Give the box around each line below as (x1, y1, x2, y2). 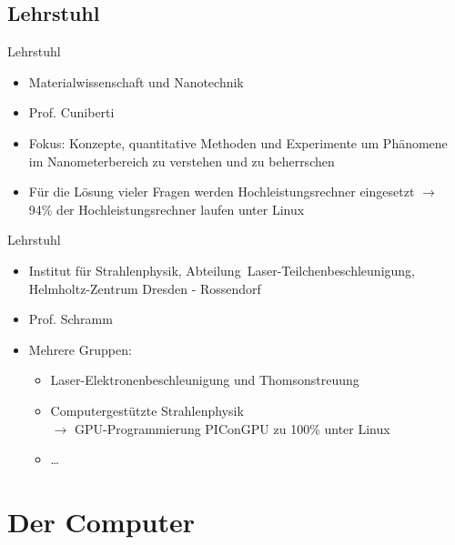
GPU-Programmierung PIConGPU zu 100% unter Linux (74, 419, 390, 438)
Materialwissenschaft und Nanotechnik (28, 72, 244, 91)
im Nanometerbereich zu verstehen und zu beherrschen (28, 151, 335, 170)
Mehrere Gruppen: (28, 339, 132, 358)
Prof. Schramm (28, 309, 113, 328)
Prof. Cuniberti (28, 103, 115, 122)
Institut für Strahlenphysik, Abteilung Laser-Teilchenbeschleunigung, (28, 260, 415, 279)
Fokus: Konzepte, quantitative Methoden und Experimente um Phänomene (28, 133, 448, 152)
